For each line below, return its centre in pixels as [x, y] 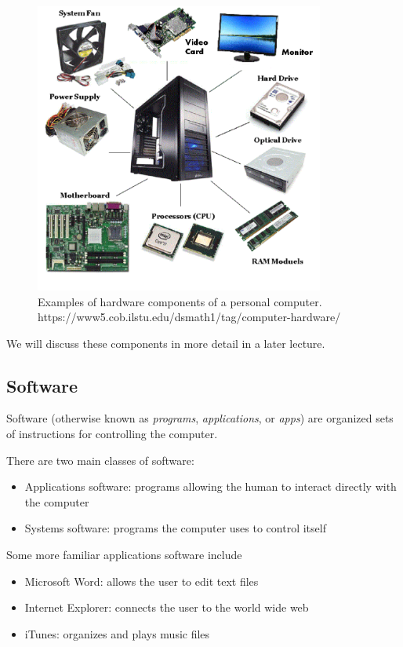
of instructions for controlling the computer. [112, 434]
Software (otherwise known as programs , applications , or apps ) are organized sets [200, 418]
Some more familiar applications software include [124, 555]
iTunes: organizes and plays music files [117, 633]
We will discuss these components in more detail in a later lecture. [166, 343]
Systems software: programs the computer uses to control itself [175, 528]
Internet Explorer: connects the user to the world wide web [167, 607]
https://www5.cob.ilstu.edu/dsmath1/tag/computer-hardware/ [189, 317]
